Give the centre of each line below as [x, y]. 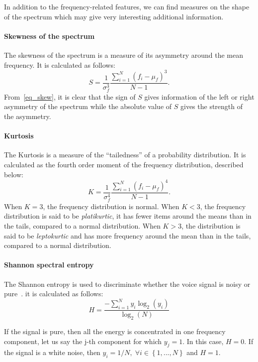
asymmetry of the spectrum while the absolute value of [88, 106]
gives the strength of [212, 106]
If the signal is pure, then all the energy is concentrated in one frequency [115, 331]
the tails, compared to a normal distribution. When [82, 225]
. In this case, [203, 341]
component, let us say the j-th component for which [83, 341]
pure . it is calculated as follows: [54, 294]
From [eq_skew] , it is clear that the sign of [70, 96]
